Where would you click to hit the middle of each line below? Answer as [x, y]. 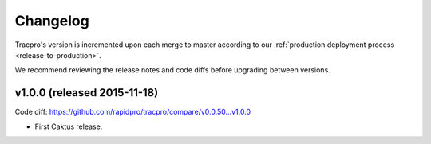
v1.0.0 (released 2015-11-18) [87, 93]
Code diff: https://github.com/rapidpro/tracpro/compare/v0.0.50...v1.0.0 [133, 112]
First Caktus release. [69, 126]
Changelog [52, 21]
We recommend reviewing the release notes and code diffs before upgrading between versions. [172, 70]
